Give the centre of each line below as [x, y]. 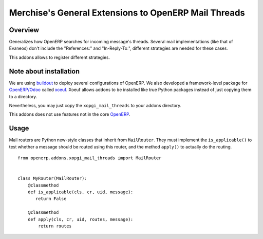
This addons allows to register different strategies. [59, 57]
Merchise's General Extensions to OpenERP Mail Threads [127, 13]
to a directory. [23, 96]
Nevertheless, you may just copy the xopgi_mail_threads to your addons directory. [95, 105]
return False [51, 199]
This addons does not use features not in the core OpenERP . [70, 114]
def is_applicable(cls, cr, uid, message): [80, 192]
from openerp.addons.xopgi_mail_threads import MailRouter [90, 158]
